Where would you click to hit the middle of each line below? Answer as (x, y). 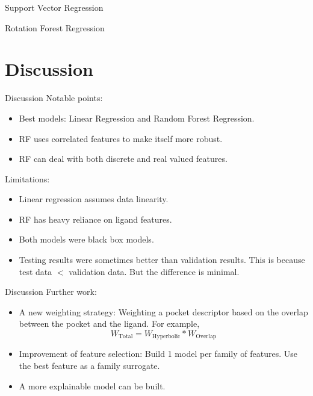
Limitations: (27, 178)
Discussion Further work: (51, 292)
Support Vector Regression (54, 7)
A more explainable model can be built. (92, 385)
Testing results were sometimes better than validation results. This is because (162, 260)
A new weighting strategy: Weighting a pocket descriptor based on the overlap (163, 311)
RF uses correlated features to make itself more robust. (121, 138)
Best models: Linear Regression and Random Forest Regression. (137, 118)
